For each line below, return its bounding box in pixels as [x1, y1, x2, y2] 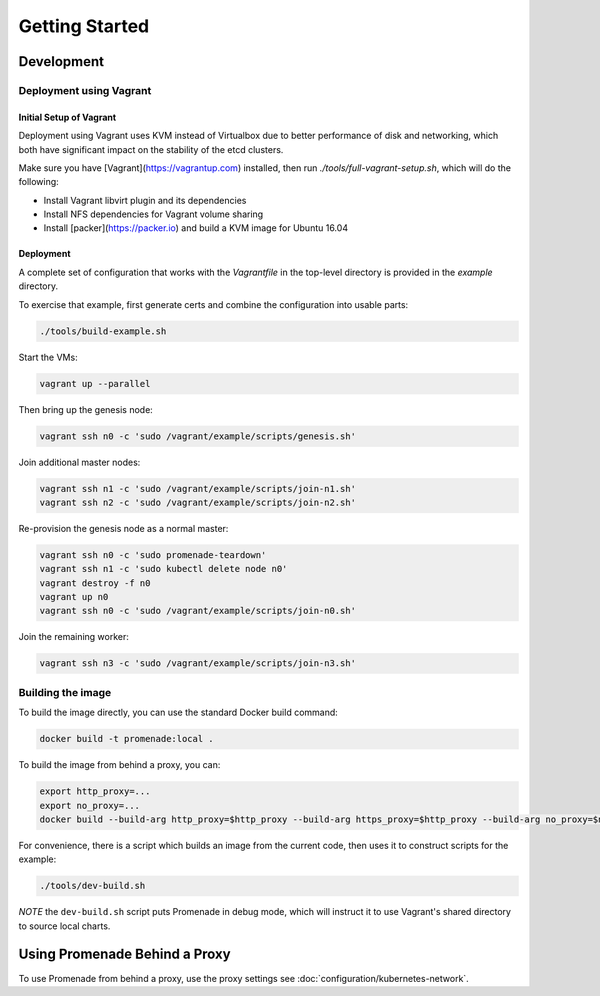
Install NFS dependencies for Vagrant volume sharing [43, 208, 264, 220]
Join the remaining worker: [18, 631, 130, 643]
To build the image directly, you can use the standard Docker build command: [18, 706, 339, 719]
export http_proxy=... [39, 786, 151, 797]
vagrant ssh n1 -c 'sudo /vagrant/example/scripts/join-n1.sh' [39, 483, 357, 494]
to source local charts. [18, 920, 111, 932]
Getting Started [18, 15, 150, 37]
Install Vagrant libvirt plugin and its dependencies [43, 194, 247, 206]
